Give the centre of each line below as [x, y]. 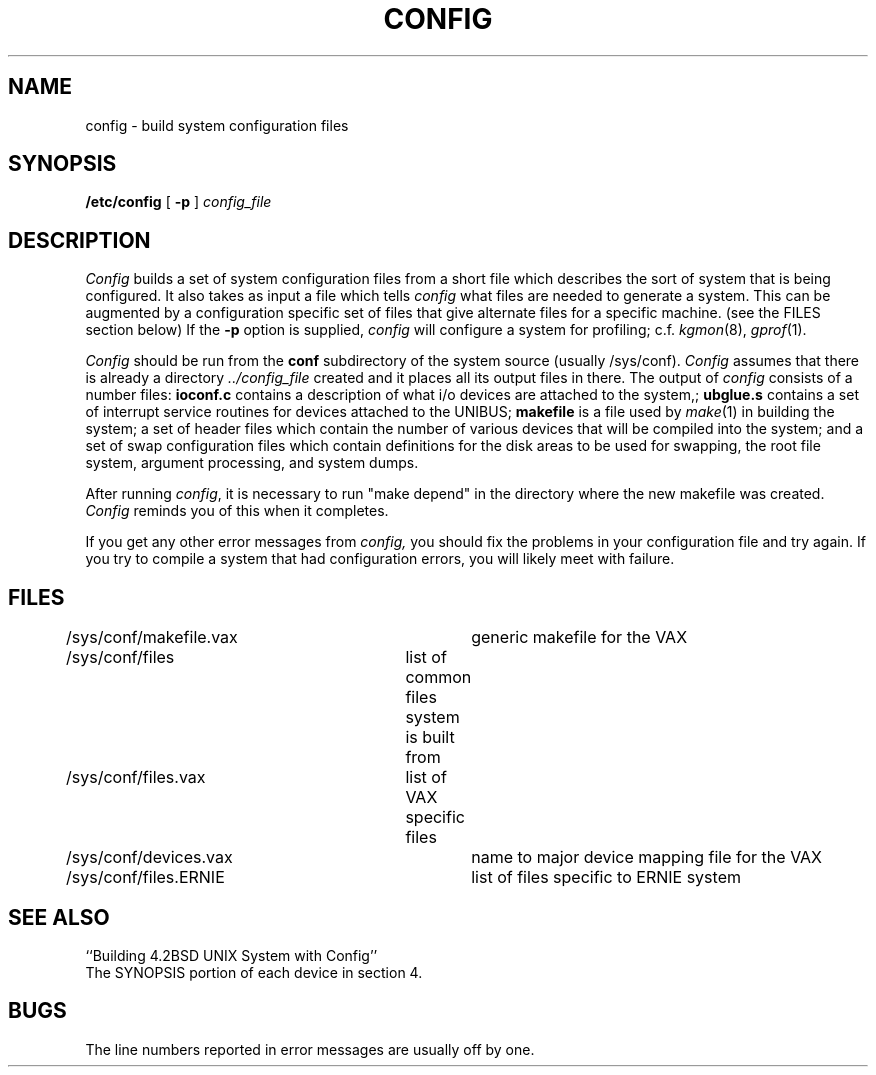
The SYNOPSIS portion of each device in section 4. [254, 972]
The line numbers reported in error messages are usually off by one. [310, 1049]
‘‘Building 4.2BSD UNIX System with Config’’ [231, 955]
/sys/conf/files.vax [136, 777]
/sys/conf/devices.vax [149, 857]
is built [430, 737]
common [438, 677]
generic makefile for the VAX [579, 637]
